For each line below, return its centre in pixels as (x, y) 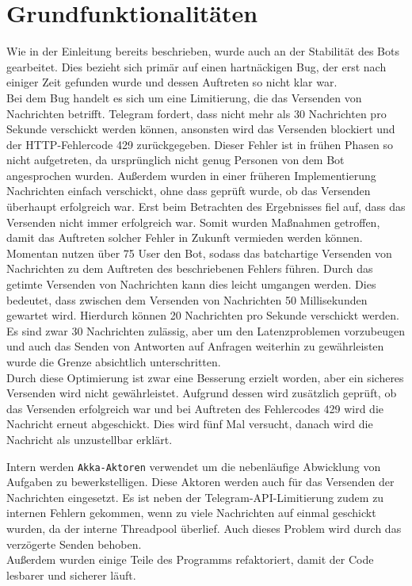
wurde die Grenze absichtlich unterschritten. (114, 362)
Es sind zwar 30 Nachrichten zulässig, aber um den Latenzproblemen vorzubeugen (206, 330)
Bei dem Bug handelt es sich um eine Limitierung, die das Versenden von (184, 97)
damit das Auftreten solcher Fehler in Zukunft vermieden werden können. (185, 237)
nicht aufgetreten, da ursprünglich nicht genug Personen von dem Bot (175, 160)
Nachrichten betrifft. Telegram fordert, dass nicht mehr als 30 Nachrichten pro (196, 113)
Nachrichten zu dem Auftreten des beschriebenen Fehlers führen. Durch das (190, 268)
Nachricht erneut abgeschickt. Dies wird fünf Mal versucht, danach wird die (190, 424)
